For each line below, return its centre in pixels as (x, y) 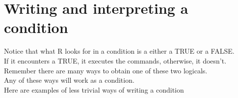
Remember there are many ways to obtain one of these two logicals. (106, 70)
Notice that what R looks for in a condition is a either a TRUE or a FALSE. (119, 51)
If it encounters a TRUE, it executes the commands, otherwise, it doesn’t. (115, 60)
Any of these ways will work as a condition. (69, 80)
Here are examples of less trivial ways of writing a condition (94, 89)
